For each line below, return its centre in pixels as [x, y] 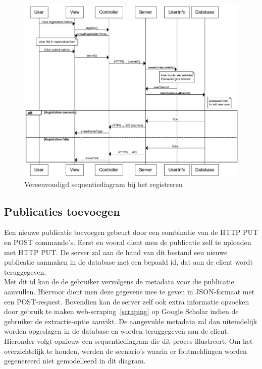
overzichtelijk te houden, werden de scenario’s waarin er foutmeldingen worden [125, 351]
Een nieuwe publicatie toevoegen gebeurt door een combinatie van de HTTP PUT [131, 232]
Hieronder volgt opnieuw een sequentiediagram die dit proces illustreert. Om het [128, 341]
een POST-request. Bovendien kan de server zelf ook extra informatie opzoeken [127, 301]
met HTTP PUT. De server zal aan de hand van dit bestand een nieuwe [116, 252]
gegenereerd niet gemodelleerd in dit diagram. [75, 361]
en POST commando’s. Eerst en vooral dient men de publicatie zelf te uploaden [128, 242]
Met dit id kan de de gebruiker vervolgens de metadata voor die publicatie [119, 282]
